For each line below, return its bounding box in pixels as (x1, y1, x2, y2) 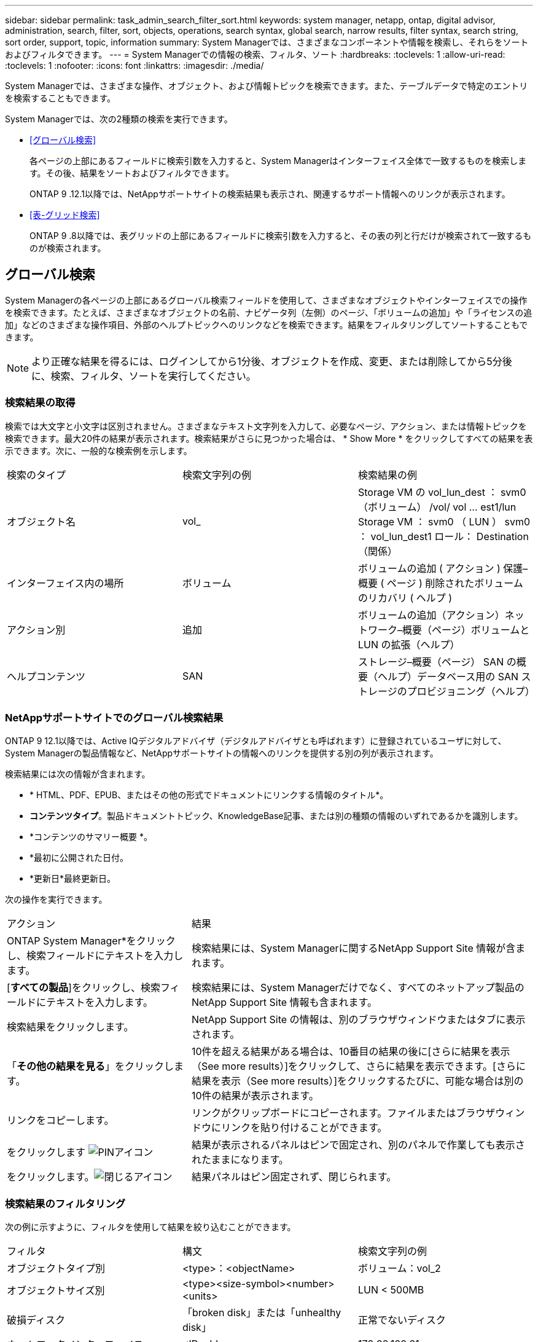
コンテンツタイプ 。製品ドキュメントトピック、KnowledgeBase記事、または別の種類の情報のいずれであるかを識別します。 (29, 810, 523, 822)
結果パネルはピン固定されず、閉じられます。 (191, 1171, 397, 1183)
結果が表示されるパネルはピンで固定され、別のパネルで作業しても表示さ (191, 1139, 525, 1152)
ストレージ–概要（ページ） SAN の (357, 655, 517, 668)
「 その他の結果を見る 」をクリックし (7, 1060, 174, 1073)
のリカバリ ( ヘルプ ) (357, 591, 453, 604)
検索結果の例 (357, 468, 417, 481)
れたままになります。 (191, 1153, 289, 1166)
